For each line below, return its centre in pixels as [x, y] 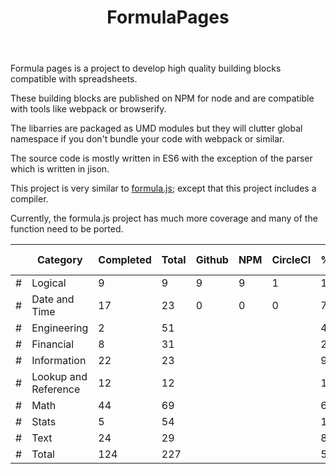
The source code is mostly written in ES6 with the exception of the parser [161, 158]
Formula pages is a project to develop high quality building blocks [146, 68]
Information [59, 361]
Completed [125, 260]
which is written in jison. [60, 169]
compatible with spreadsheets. [74, 79]
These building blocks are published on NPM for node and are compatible [162, 98]
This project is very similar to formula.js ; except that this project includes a [163, 188]
